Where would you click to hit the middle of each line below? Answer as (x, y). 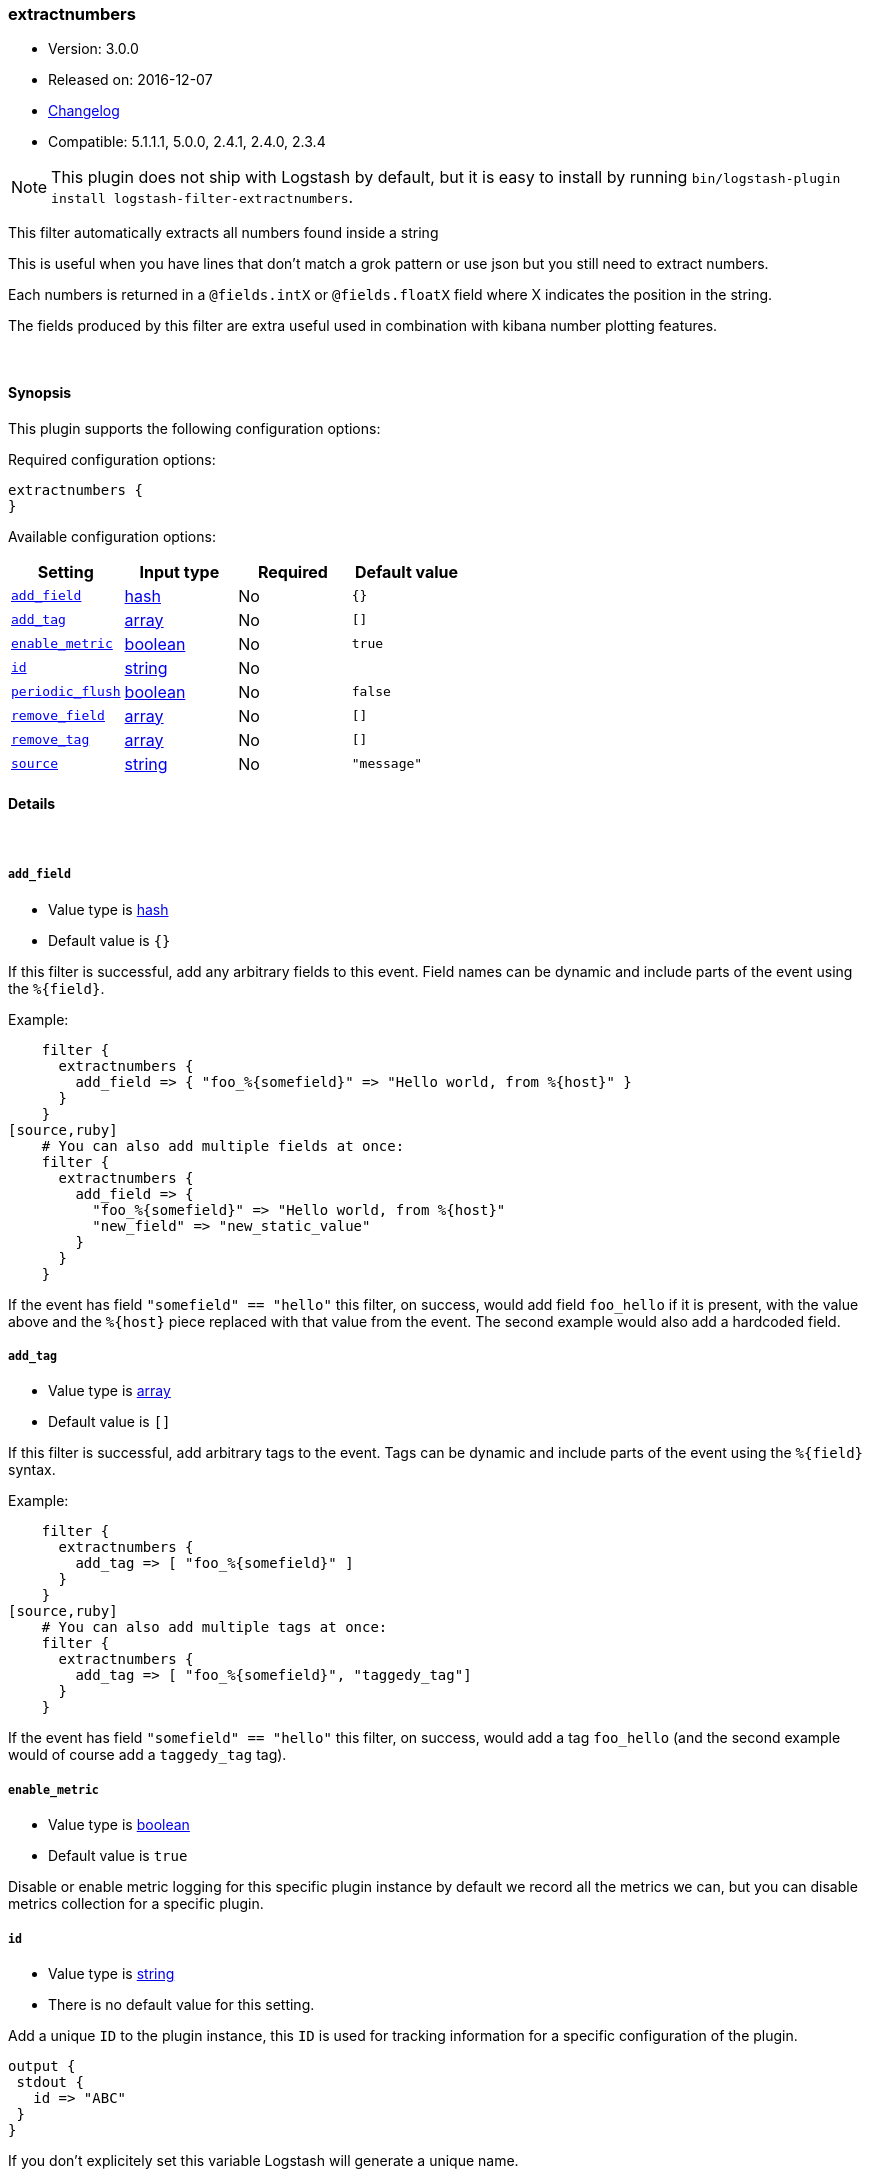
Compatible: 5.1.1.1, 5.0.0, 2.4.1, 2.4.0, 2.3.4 (187, 142)
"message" (387, 764)
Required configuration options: (112, 459)
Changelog (84, 111)
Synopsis (40, 392)
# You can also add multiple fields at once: (223, 1145)
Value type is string (111, 1973)
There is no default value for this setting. (181, 2004)
